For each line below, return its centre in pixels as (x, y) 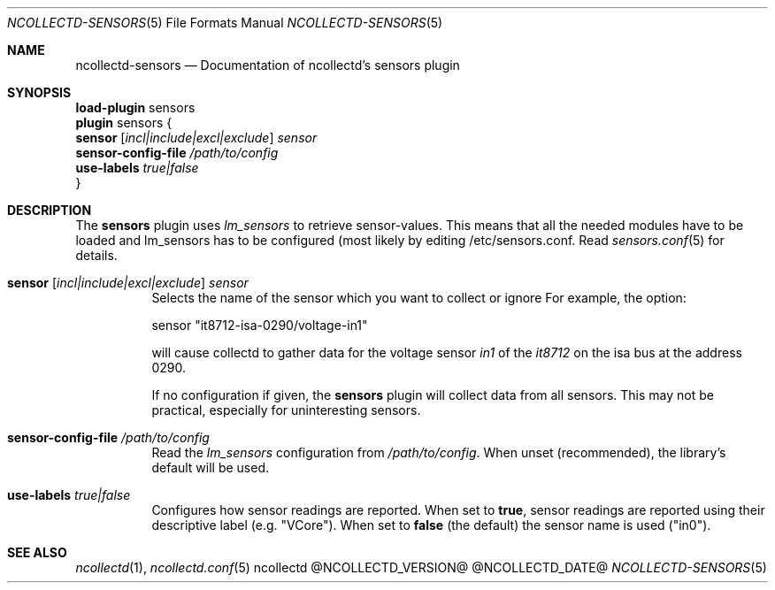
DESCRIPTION (50, 210)
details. (96, 255)
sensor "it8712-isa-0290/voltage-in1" (260, 325)
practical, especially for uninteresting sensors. (286, 410)
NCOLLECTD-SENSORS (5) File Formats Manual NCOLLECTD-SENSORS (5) (225, 23)
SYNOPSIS (39, 92)
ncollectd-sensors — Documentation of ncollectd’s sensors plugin (268, 65)
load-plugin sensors (135, 107)
